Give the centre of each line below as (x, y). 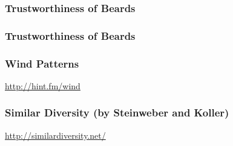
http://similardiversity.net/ (55, 135)
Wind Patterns (42, 63)
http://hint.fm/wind (43, 85)
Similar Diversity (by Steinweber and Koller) (117, 113)
